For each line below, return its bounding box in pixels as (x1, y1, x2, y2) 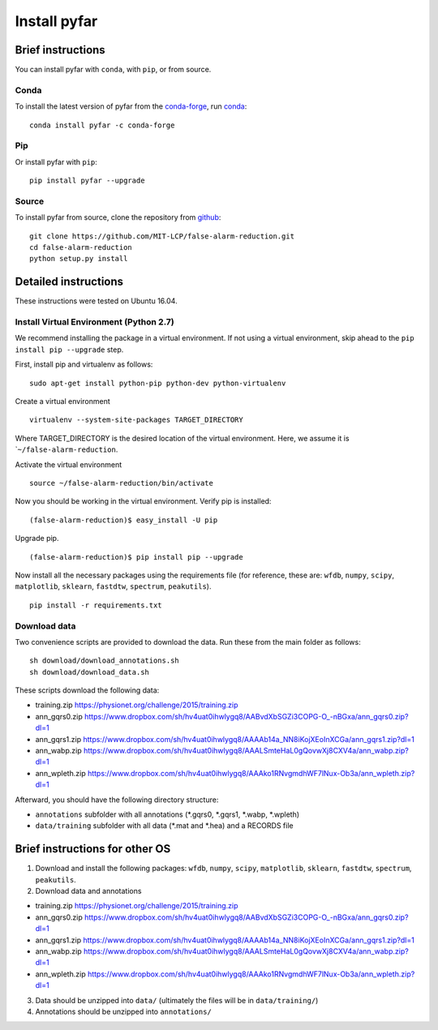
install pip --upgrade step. (15, 345, 124, 354)
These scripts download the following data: (15, 685, 160, 695)
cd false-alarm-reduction (29, 243, 133, 252)
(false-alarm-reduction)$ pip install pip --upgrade (29, 552, 243, 561)
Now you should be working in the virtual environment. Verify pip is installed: (15, 496, 272, 506)
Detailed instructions (15, 275, 124, 289)
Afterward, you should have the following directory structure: (15, 795, 219, 805)
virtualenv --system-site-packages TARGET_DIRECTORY (29, 415, 243, 425)
